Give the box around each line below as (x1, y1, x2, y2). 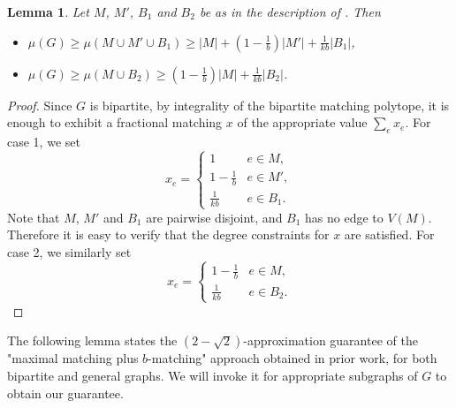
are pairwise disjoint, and (146, 208, 283, 226)
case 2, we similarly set (7, 243, 132, 261)
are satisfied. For (344, 225, 435, 244)
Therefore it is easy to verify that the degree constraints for (7, 225, 330, 244)
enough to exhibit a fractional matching (7, 113, 223, 132)
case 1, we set (7, 132, 80, 150)
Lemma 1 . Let (7, 3, 89, 20)
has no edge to (305, 208, 384, 226)
